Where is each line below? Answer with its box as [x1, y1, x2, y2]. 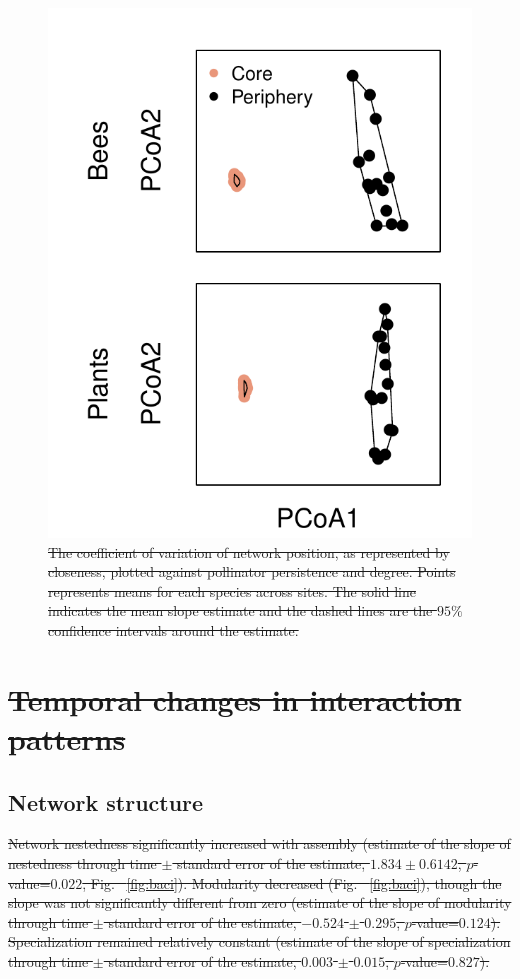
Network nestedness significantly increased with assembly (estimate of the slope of [8, 833, 511, 854]
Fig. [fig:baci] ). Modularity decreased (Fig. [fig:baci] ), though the [90, 872, 502, 893]
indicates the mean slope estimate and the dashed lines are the [48, 600, 433, 621]
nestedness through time [8, 852, 157, 873]
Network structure [8, 786, 204, 817]
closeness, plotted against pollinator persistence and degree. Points [48, 561, 456, 582]
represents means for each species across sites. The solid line [48, 580, 416, 601]
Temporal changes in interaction [8, 678, 462, 719]
